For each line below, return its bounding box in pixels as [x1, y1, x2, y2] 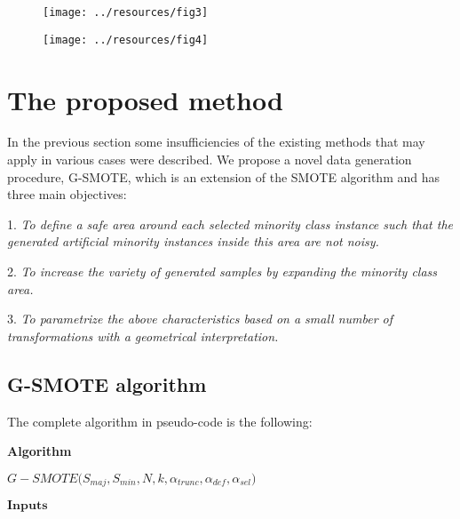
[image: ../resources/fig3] [43, 6, 209, 19]
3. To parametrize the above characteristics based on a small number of [7, 309, 393, 328]
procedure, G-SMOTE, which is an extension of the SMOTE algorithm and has [7, 167, 440, 186]
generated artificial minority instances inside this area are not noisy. [7, 232, 379, 251]
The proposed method [7, 81, 283, 117]
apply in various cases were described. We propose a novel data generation [7, 150, 412, 169]
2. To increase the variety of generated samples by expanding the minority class [7, 262, 438, 280]
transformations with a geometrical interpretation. [7, 326, 279, 345]
